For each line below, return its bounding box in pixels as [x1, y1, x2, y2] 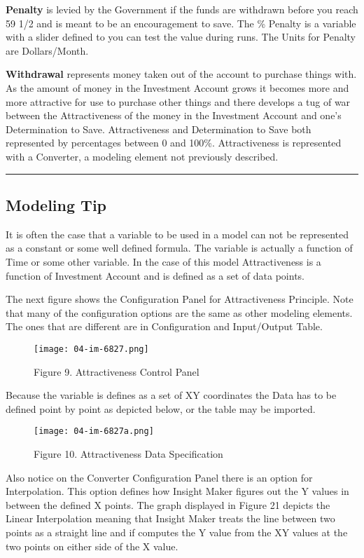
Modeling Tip [6, 193, 107, 215]
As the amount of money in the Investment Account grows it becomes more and [6, 80, 349, 95]
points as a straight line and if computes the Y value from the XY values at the [6, 524, 348, 539]
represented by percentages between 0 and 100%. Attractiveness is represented [6, 135, 342, 150]
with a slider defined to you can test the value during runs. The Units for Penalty [6, 29, 356, 44]
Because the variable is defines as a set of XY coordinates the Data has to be [6, 388, 337, 402]
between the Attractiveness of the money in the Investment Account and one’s [6, 108, 342, 123]
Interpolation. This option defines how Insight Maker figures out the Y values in [6, 484, 349, 498]
